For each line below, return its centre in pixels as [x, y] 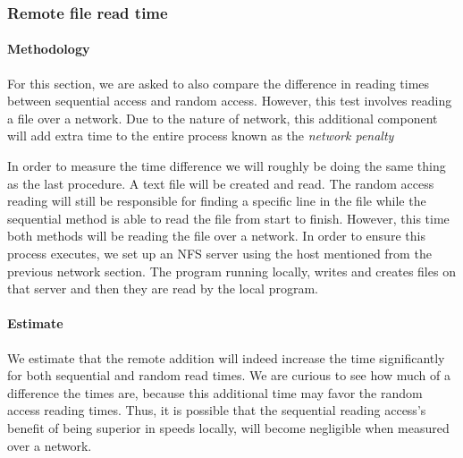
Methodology [49, 49]
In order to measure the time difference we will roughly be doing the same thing [227, 166]
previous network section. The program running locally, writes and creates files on [231, 271]
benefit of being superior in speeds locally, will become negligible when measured [228, 427]
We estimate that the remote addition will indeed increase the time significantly [226, 357]
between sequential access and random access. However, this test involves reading [230, 101]
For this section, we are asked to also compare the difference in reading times [219, 83]
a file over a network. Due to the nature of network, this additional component [223, 118]
